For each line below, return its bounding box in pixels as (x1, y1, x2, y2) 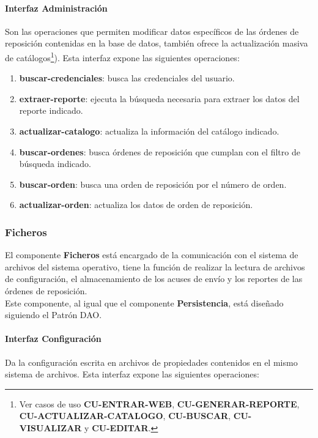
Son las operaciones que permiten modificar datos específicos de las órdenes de (5, 24, 299, 37)
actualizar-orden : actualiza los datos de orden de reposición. (19, 198, 253, 211)
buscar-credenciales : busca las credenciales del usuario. (19, 72, 235, 84)
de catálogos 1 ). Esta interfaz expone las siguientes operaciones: (5, 49, 240, 64)
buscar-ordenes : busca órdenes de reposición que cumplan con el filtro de (19, 145, 300, 158)
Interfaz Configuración (5, 332, 102, 345)
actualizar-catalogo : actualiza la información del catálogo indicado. (19, 125, 279, 138)
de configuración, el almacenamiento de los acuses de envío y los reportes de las (5, 272, 303, 285)
